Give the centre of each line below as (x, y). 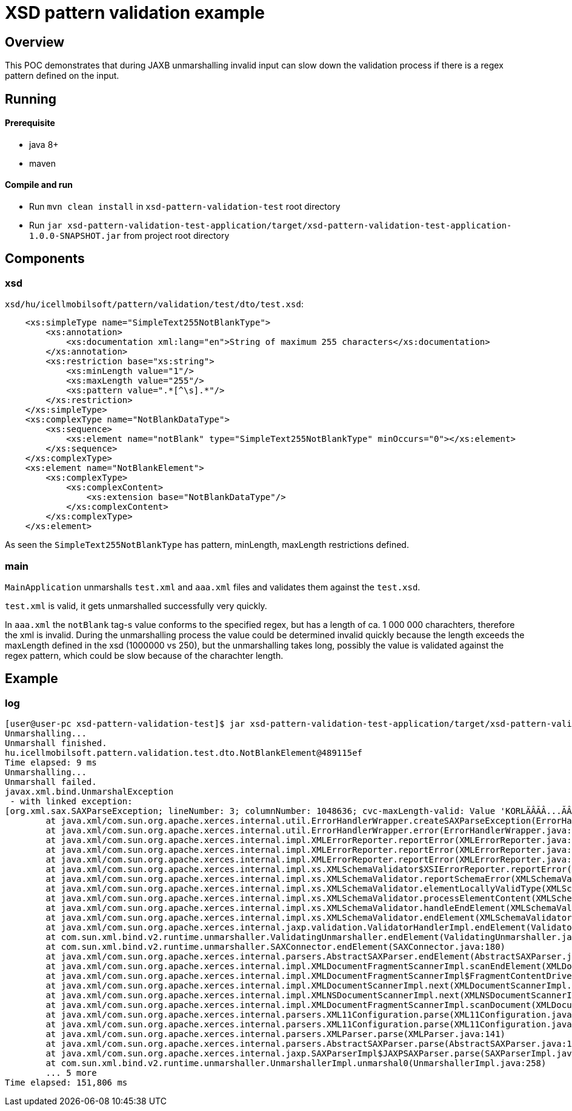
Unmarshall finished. (56, 743)
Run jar (46, 225)
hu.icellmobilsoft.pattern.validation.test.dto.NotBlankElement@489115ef (184, 753)
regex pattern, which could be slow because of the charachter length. (144, 656)
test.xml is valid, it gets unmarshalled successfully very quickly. (136, 606)
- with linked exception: (71, 802)
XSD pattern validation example (135, 13)
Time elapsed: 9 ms (51, 763)
